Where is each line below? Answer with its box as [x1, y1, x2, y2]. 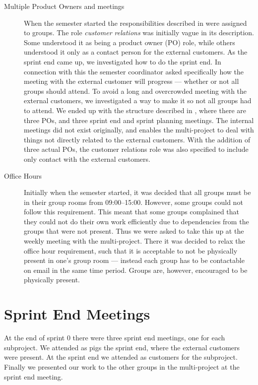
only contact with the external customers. [24, 153, 150, 164]
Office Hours [4, 170, 42, 181]
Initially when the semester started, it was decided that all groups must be [24, 187, 251, 197]
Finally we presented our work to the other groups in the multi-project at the [4, 361, 240, 372]
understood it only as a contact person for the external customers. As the [24, 47, 248, 57]
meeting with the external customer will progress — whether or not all [24, 76, 239, 86]
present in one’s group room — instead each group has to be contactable [24, 255, 245, 265]
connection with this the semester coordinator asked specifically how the [24, 66, 244, 76]
